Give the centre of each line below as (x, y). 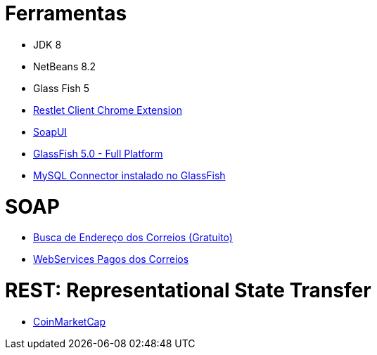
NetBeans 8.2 (65, 66)
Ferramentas (66, 13)
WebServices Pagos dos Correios (111, 259)
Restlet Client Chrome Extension (108, 110)
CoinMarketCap (70, 321)
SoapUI (50, 131)
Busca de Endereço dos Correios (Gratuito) (133, 238)
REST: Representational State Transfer (188, 290)
